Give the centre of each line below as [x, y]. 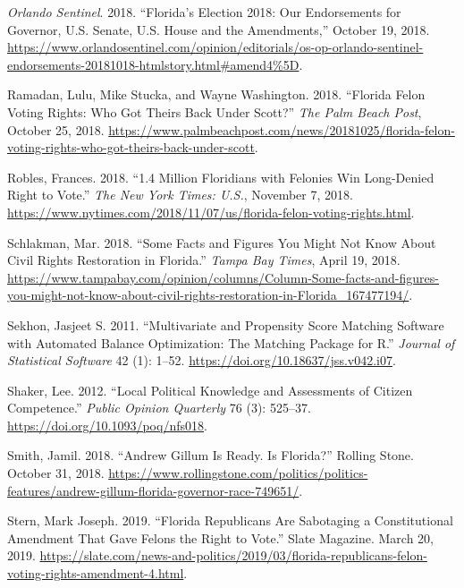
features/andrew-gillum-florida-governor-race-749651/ [153, 490]
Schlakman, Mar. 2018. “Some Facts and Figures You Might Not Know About [222, 242]
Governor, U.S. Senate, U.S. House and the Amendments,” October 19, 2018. [219, 29]
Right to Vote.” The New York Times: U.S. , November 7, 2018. [180, 195]
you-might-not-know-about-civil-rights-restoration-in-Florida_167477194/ [208, 295]
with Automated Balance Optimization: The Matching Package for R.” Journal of [231, 342]
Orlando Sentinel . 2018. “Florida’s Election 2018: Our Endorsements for [204, 12]
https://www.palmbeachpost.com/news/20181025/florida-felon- [282, 129]
